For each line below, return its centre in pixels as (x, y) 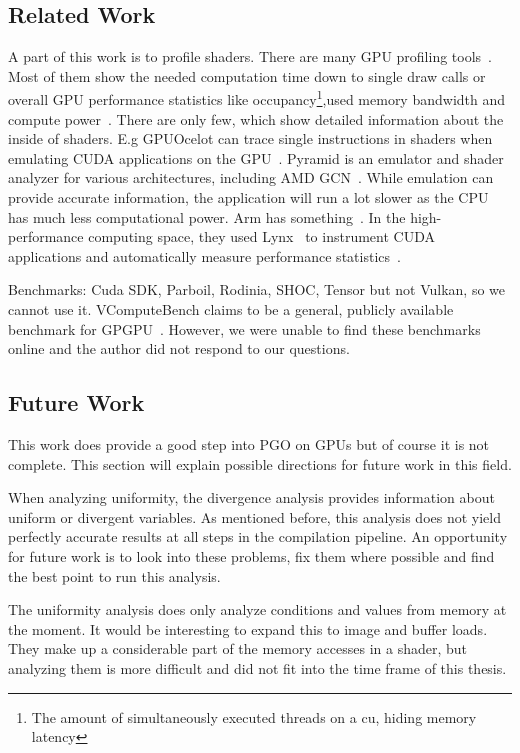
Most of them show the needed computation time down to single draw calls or (247, 75)
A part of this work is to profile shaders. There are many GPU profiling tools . (250, 56)
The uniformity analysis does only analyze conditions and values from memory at (257, 609)
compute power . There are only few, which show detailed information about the (256, 118)
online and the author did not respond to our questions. (179, 348)
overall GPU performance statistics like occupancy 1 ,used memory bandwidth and (257, 98)
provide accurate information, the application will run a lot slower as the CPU (248, 197)
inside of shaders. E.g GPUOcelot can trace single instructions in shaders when (250, 138)
